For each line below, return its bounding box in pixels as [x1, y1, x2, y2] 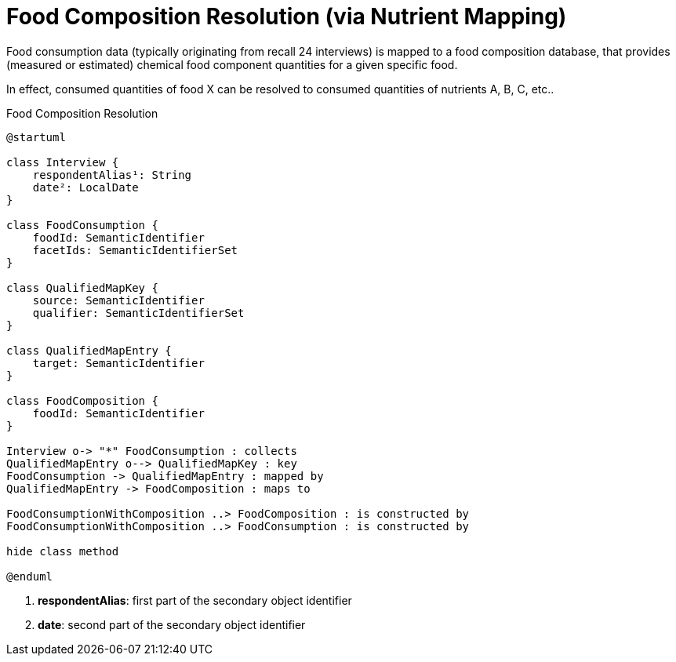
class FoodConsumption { [6, 218, 158, 231]
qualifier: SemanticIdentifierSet [32, 306, 245, 319]
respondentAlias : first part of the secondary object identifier [38, 593, 352, 607]
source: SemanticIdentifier [32, 293, 205, 307]
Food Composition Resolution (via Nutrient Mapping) [6, 3, 567, 30]
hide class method [6, 544, 119, 558]
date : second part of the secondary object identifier [38, 617, 306, 631]
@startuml [6, 130, 66, 144]
